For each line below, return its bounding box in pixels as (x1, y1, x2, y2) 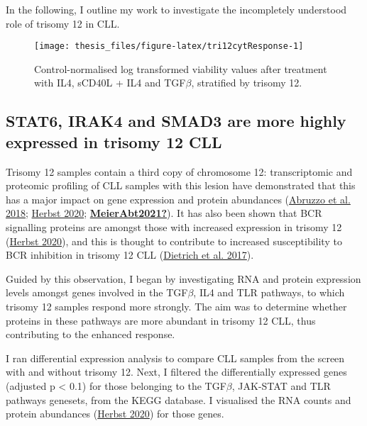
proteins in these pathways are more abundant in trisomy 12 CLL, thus (6, 313, 316, 327)
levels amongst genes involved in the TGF (6, 285, 188, 300)
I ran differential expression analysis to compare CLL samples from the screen (6, 350, 345, 365)
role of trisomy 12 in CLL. (6, 16, 120, 30)
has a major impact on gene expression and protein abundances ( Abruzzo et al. (6, 191, 351, 206)
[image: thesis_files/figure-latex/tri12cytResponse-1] (34, 41, 304, 52)
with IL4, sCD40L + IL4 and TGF (34, 75, 186, 90)
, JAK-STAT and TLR (231, 378, 331, 393)
